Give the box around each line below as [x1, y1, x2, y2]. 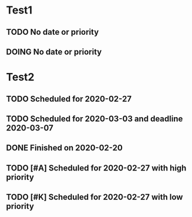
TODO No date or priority [6, 27, 99, 37]
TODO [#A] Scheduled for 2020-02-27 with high [6, 163, 187, 173]
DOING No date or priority [6, 46, 102, 56]
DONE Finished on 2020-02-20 [6, 143, 123, 153]
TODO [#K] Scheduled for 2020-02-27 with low [6, 192, 183, 202]
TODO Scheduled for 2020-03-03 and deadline [6, 113, 183, 123]
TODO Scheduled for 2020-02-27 [6, 94, 132, 104]
